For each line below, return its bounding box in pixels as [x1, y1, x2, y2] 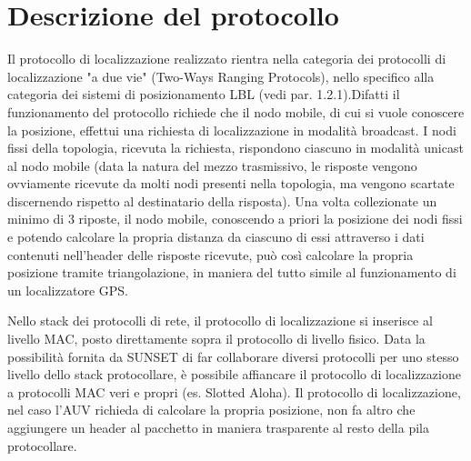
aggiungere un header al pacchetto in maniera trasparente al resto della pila [7, 418, 429, 436]
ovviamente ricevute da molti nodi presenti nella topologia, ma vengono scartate [7, 174, 455, 193]
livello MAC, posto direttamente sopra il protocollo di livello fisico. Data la [7, 329, 426, 348]
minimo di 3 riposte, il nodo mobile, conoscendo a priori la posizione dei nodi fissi [7, 209, 463, 228]
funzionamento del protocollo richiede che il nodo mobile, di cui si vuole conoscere [7, 102, 465, 121]
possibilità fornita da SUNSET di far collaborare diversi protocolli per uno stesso [7, 346, 459, 366]
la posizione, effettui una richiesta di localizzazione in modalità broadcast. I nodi [7, 120, 456, 139]
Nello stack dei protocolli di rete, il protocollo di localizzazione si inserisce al [7, 311, 433, 330]
